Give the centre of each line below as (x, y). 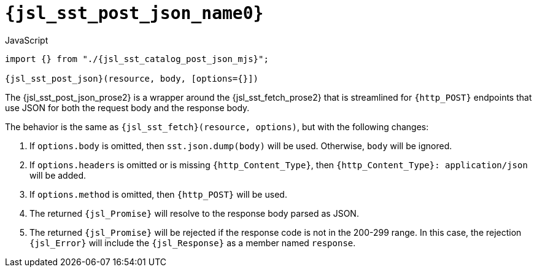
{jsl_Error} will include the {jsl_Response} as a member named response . (193, 243)
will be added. (58, 175)
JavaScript (27, 40)
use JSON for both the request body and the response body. (127, 107)
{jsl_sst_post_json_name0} (134, 13)
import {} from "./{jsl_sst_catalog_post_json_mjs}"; (137, 59)
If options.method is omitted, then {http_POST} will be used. (158, 194)
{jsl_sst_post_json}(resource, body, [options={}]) (132, 78)
